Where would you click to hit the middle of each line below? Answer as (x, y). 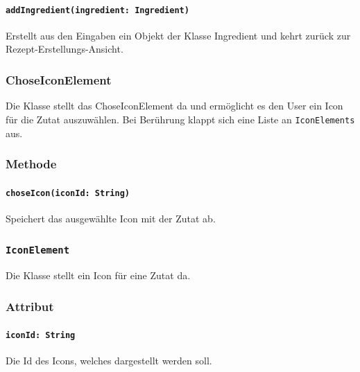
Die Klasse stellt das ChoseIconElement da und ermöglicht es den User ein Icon (174, 106)
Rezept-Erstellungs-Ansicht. (65, 49)
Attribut (30, 306)
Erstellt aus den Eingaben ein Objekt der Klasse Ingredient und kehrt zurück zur (178, 35)
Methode (31, 164)
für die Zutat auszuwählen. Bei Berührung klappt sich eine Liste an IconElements (180, 119)
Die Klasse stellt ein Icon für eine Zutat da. (98, 275)
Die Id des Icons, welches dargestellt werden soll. (109, 361)
